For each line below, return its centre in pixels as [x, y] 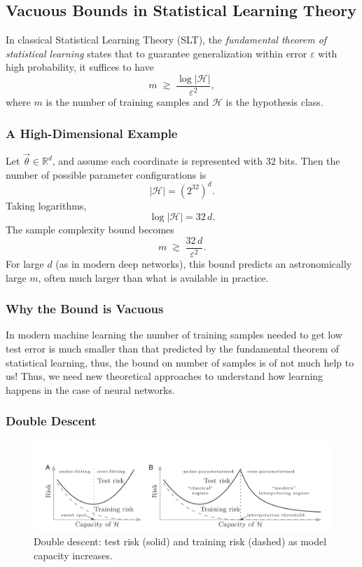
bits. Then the [309, 161]
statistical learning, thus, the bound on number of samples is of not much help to [180, 362]
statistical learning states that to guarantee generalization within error [156, 53]
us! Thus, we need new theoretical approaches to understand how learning [165, 376]
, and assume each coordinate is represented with [158, 161]
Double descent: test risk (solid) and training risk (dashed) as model [180, 541]
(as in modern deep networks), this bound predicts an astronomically [204, 264]
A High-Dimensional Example [92, 133]
